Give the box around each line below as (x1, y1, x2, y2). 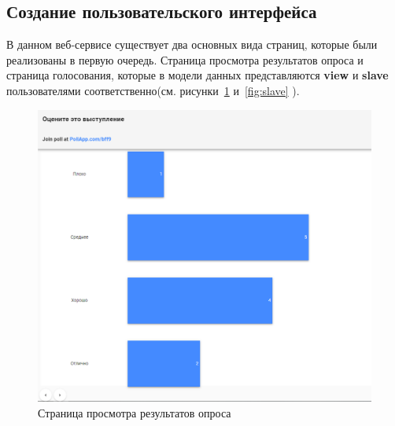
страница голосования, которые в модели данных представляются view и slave (6, 67, 389, 83)
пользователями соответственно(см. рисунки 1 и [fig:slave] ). (6, 82, 300, 98)
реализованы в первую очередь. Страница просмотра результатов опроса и (6, 51, 364, 68)
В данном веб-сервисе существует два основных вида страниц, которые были (6, 36, 378, 53)
